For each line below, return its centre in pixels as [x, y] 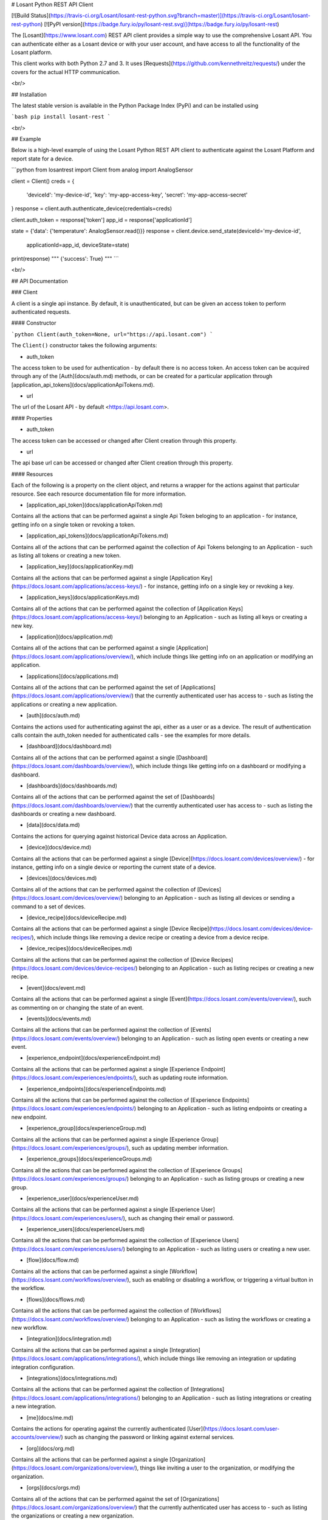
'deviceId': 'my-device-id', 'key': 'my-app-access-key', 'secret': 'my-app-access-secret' [137, 195]
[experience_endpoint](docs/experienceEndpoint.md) [94, 1058]
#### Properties [32, 418]
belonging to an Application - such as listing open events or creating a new [215, 1038]
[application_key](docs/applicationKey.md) [80, 567]
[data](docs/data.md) [53, 825]
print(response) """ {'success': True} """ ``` [65, 258]
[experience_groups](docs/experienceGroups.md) [89, 1159]
